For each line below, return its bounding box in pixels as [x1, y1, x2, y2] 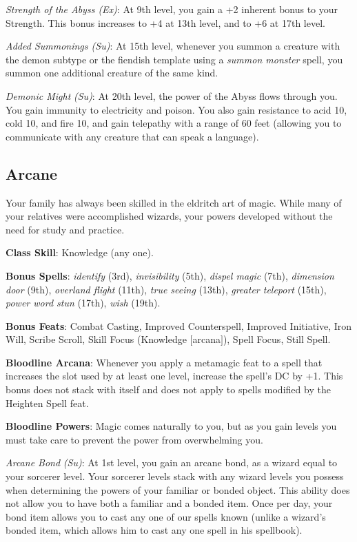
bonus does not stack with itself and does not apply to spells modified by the [6, 382, 331, 397]
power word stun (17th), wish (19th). [6, 295, 161, 310]
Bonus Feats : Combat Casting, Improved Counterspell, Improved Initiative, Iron [6, 318, 352, 333]
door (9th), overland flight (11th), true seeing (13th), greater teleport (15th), [6, 282, 327, 296]
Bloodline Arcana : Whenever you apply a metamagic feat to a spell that [6, 355, 323, 369]
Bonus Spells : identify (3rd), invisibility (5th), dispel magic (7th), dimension [6, 268, 334, 282]
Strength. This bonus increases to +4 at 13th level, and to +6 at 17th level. [6, 15, 325, 30]
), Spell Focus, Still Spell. [223, 332, 331, 346]
